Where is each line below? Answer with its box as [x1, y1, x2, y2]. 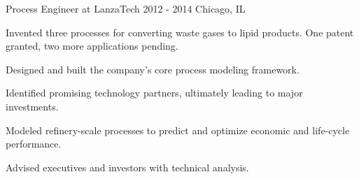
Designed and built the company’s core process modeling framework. [6, 62, 300, 76]
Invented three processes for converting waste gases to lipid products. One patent [6, 24, 354, 39]
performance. [6, 136, 62, 151]
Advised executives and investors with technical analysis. [6, 159, 249, 174]
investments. [6, 99, 59, 113]
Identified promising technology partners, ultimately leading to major [6, 85, 303, 100]
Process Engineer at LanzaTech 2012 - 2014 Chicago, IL [6, 1, 246, 15]
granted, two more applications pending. [6, 38, 178, 53]
